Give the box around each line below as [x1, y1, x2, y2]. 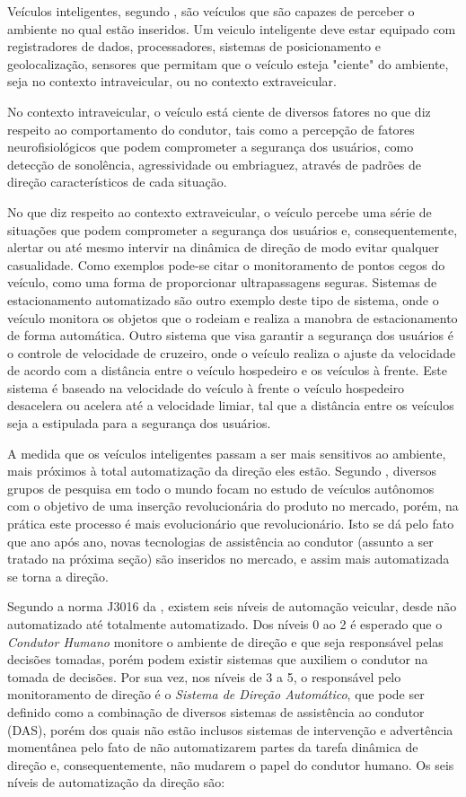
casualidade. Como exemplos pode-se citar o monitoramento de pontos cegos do [7, 255, 445, 274]
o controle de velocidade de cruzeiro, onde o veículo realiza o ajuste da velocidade [7, 343, 456, 362]
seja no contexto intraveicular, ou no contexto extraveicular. [7, 72, 337, 91]
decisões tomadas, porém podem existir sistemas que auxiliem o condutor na [7, 650, 428, 669]
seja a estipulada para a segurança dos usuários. [7, 414, 271, 433]
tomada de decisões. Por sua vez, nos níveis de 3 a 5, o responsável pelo [7, 667, 401, 686]
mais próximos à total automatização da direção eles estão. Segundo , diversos [7, 461, 437, 480]
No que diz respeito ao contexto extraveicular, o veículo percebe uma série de [7, 202, 432, 221]
